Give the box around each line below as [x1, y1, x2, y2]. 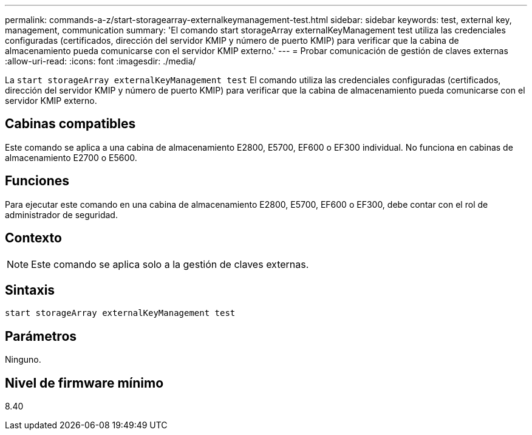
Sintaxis [5, 282, 55, 298]
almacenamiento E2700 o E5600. [5, 152, 137, 163]
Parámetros [5, 328, 77, 344]
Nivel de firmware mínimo [5, 375, 164, 391]
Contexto [5, 230, 62, 246]
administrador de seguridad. [5, 209, 118, 220]
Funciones [5, 173, 70, 189]
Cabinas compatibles [5, 116, 136, 132]
